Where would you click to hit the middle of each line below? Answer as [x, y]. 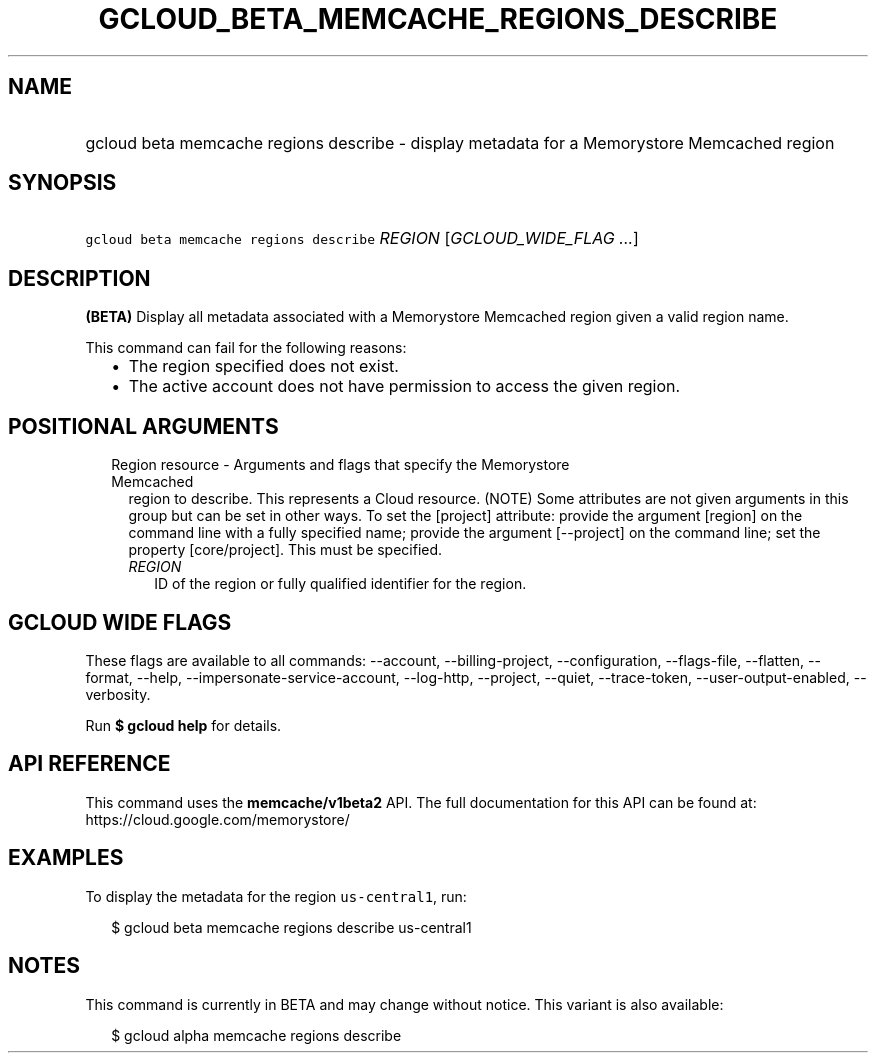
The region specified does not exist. [263, 366]
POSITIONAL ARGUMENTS [143, 426]
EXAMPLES [66, 858]
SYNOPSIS [62, 183]
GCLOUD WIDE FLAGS [120, 622]
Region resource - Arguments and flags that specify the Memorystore [340, 465]
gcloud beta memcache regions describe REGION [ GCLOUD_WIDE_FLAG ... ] [362, 238]
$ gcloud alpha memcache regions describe [256, 1035]
